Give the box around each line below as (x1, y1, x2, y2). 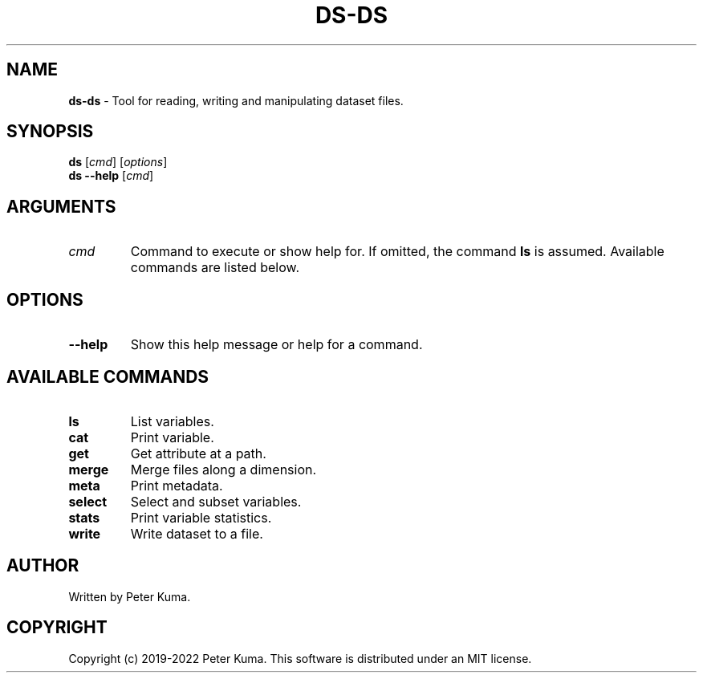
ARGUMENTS (6, 196, 116, 217)
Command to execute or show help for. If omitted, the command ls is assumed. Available (130, 243, 664, 260)
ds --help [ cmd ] (68, 169, 154, 183)
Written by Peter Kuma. (68, 589, 191, 604)
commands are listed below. (130, 259, 300, 276)
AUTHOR (6, 555, 79, 576)
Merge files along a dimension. (130, 461, 317, 478)
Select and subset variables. (130, 493, 302, 510)
